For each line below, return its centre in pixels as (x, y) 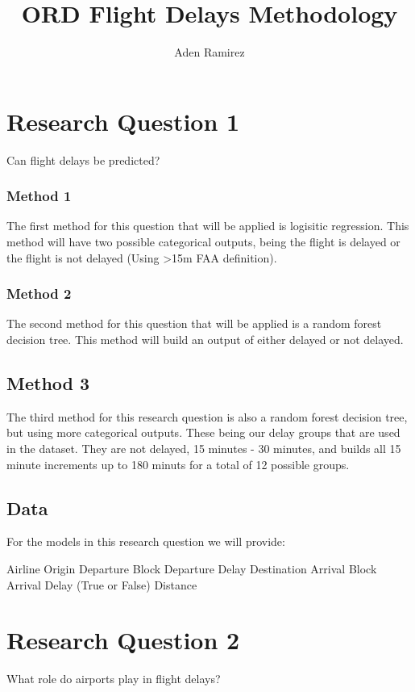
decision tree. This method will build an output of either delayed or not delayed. (205, 340)
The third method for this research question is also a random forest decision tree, (207, 416)
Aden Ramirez (210, 52)
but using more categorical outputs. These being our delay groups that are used (203, 432)
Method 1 (39, 196)
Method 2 (39, 294)
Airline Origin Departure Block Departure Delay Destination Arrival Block (192, 569)
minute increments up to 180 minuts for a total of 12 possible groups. (178, 464)
